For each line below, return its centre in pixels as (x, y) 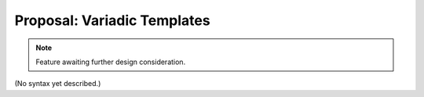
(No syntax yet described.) (58, 84)
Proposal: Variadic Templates (113, 20)
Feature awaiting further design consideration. (111, 62)
